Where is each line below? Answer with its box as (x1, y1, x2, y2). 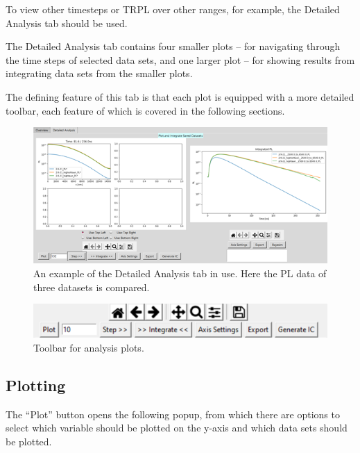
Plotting (6, 374, 66, 395)
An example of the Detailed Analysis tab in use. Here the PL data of (33, 266, 327, 281)
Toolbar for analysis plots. (33, 340, 144, 354)
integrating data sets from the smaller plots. (6, 66, 193, 81)
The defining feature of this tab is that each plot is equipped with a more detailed (6, 89, 354, 104)
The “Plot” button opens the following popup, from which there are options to (6, 406, 340, 421)
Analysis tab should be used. (6, 15, 128, 30)
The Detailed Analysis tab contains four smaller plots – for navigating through (6, 39, 341, 53)
